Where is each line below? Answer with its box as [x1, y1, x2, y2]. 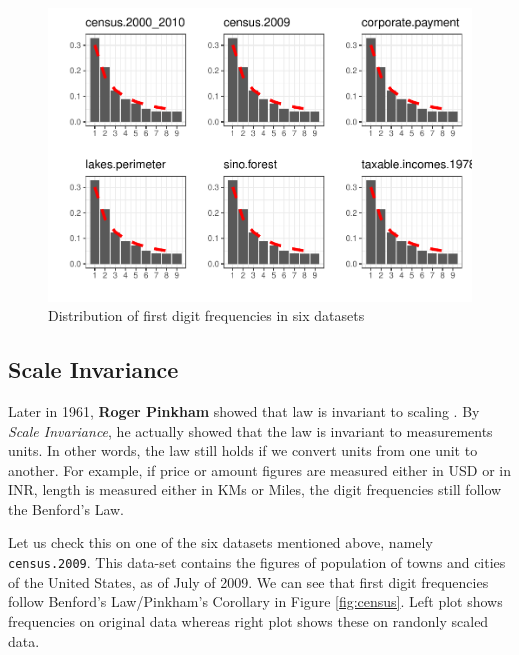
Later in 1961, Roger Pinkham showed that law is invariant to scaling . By [8, 400, 480, 421]
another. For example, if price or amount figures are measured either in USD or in [8, 459, 511, 480]
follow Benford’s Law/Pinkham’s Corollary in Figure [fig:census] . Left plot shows [8, 591, 503, 612]
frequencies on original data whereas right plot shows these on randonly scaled [8, 610, 489, 631]
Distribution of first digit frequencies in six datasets [48, 305, 365, 326]
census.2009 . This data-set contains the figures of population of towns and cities [8, 552, 506, 573]
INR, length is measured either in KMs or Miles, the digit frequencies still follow [8, 479, 502, 500]
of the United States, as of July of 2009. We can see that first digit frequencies [8, 571, 489, 592]
